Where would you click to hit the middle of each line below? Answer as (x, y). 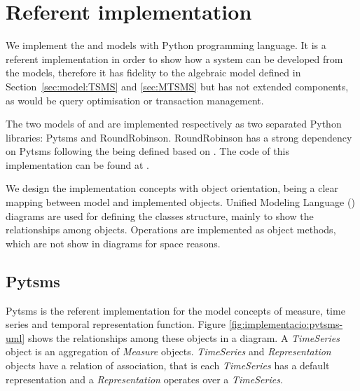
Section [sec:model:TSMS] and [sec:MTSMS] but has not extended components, (177, 86)
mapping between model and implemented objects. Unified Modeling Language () (180, 202)
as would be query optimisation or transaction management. (135, 100)
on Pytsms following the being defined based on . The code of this (147, 151)
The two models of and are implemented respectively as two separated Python (174, 124)
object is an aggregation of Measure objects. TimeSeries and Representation (168, 351)
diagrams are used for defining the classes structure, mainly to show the (160, 215)
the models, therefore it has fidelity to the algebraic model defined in (153, 73)
